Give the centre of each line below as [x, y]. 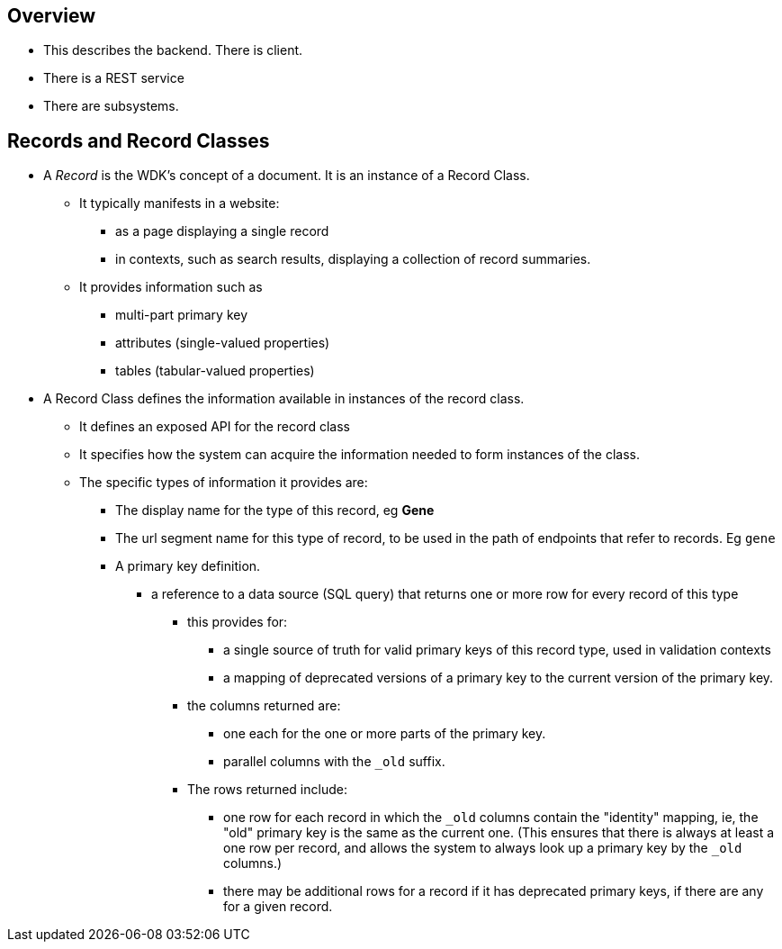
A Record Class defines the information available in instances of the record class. [284, 399]
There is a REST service [114, 78]
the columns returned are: [264, 706]
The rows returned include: [267, 790]
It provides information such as [171, 287]
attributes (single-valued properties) [223, 343]
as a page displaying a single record [222, 231]
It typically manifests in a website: [180, 203]
